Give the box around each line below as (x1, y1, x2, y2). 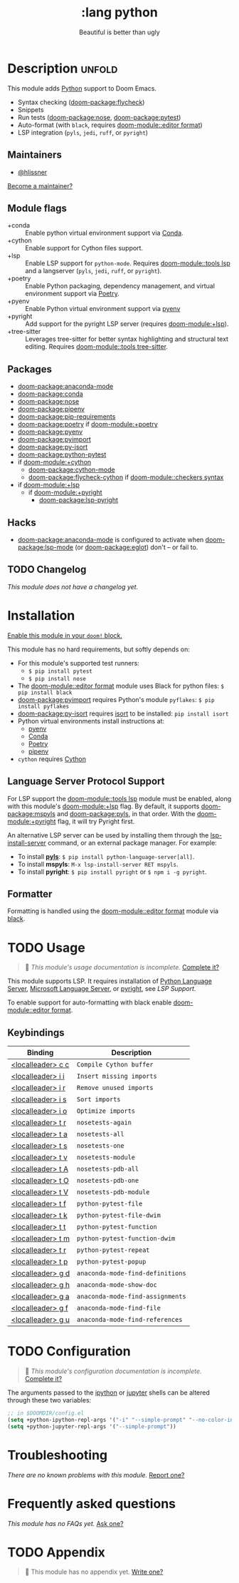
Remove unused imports (77, 1084, 154, 1092)
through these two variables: (7, 1396, 92, 1404)
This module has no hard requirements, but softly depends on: (7, 645, 190, 653)
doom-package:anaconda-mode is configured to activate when (17, 535, 204, 544)
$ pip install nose (28, 675, 87, 682)
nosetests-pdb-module (77, 1188, 150, 1196)
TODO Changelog (7, 564, 87, 576)
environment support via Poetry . (25, 290, 119, 298)
